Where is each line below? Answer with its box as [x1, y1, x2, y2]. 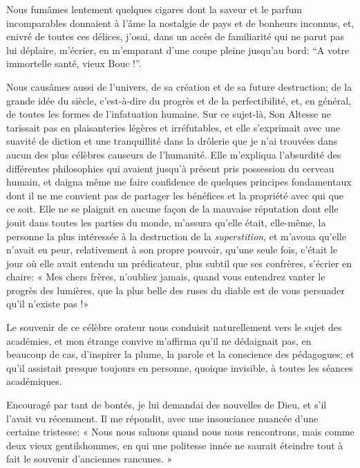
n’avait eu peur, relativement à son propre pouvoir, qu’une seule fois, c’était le [6, 242, 338, 257]
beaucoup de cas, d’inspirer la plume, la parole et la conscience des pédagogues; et [6, 347, 354, 361]
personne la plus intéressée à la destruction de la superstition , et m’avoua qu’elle [6, 228, 346, 243]
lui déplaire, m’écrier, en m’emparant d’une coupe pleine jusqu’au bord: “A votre [6, 42, 350, 57]
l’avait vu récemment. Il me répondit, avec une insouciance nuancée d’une [6, 411, 319, 425]
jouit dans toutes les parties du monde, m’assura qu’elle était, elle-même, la [6, 215, 326, 229]
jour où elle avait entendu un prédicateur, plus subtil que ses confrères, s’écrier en [6, 255, 352, 270]
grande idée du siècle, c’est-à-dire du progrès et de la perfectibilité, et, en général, [6, 93, 351, 107]
